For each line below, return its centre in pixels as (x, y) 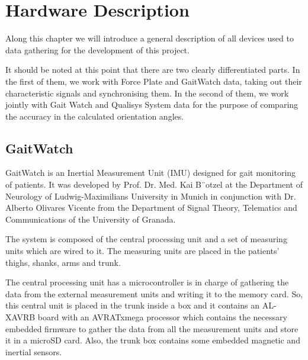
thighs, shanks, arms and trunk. (63, 262)
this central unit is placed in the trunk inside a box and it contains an (132, 305)
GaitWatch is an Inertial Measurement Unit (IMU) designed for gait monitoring (151, 173)
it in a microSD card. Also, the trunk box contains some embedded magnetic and (153, 340)
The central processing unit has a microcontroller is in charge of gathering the (147, 282)
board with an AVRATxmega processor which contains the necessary (162, 317)
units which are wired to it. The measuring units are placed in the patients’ (142, 251)
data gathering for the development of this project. (97, 49)
